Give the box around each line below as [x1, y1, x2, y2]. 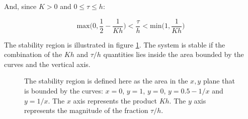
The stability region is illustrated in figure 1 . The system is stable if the [4, 39, 225, 49]
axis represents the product [73, 95, 157, 105]
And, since [4, 1, 37, 11]
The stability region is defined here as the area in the [24, 75, 188, 86]
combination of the [4, 49, 62, 59]
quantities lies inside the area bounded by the [103, 49, 244, 59]
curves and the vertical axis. [4, 58, 91, 69]
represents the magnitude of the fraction [24, 105, 148, 115]
